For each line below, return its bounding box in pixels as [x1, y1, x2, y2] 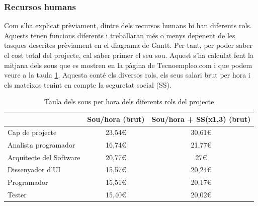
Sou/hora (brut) [87, 113, 145, 124]
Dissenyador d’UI [8, 164, 61, 175]
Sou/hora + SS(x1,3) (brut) [151, 113, 251, 124]
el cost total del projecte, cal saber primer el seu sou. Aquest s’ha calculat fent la [4, 50, 254, 60]
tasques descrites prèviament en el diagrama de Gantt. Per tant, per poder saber [4, 40, 253, 50]
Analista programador [8, 139, 75, 150]
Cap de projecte [8, 126, 57, 137]
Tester [8, 189, 27, 200]
